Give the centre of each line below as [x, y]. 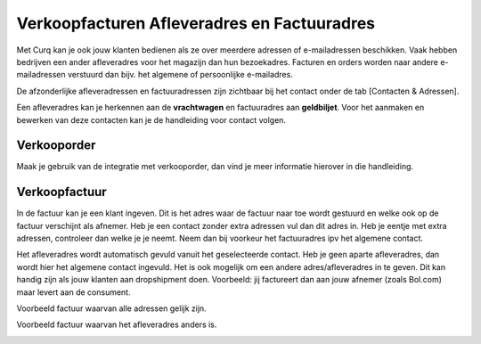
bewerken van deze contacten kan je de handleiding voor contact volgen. [151, 119]
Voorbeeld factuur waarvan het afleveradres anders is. [117, 324]
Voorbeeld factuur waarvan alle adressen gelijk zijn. [111, 308]
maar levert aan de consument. [73, 292]
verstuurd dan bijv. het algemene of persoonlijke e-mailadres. [180, 75]
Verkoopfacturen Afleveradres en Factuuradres [196, 23]
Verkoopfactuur [61, 192]
